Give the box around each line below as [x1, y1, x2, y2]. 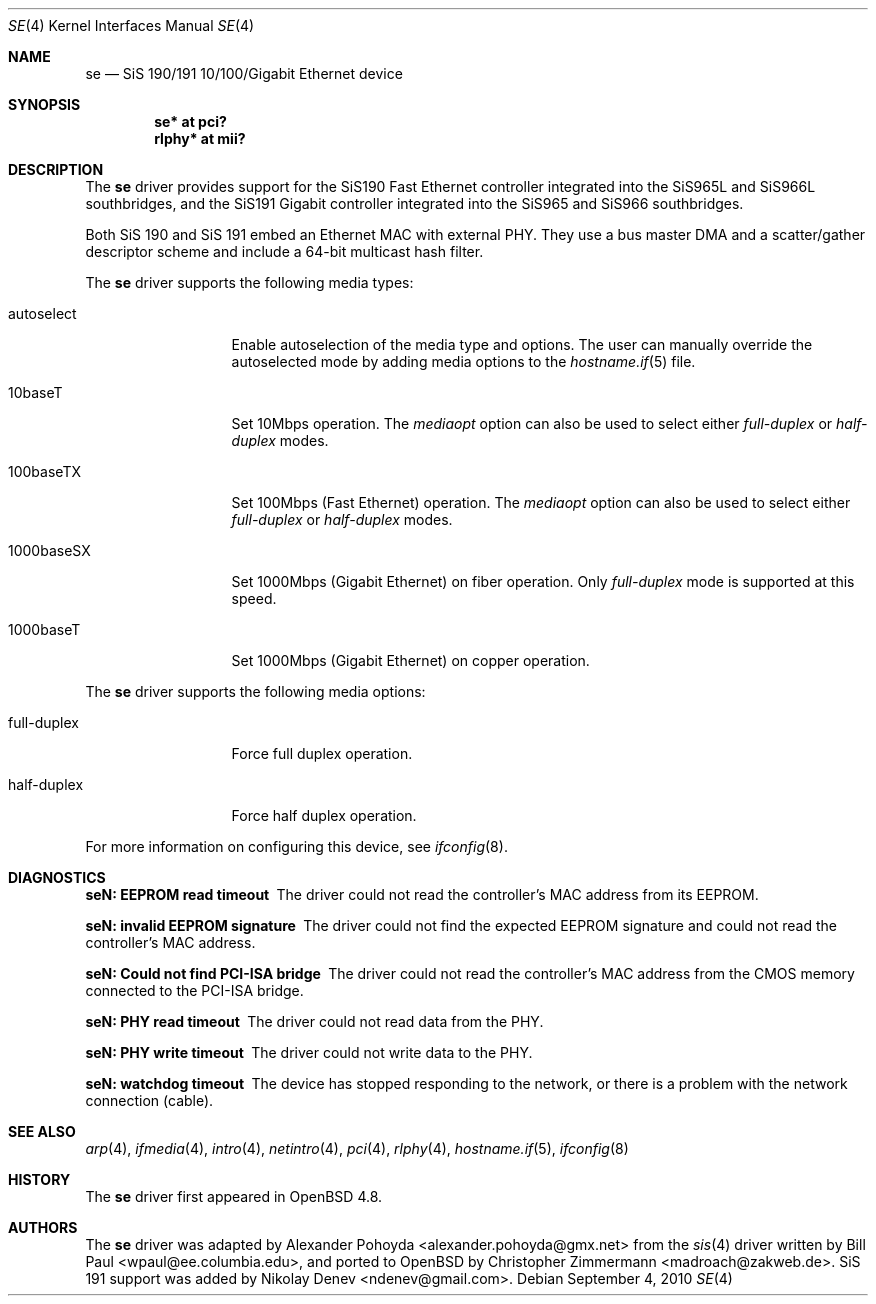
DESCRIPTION [8, 161, 104, 178]
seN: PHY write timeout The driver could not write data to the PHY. [85, 1044, 533, 1061]
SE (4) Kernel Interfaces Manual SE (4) [8, 17, 255, 34]
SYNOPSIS [8, 96, 81, 113]
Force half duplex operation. [231, 807, 417, 824]
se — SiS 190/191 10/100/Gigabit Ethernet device [85, 65, 403, 82]
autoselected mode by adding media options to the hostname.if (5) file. [231, 353, 696, 370]
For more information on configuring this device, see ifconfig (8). [85, 838, 508, 855]
